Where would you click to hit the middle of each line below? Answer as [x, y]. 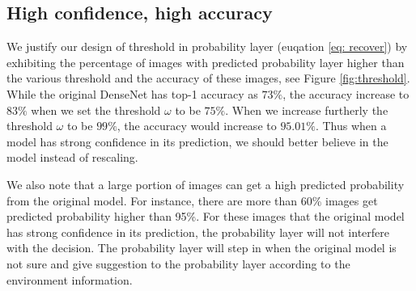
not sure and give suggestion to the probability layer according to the [178, 263]
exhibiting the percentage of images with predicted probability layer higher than [206, 62]
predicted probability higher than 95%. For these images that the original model [206, 216]
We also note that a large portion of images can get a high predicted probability [206, 184]
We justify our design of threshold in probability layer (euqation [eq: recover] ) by [207, 46]
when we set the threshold [96, 110]
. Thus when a [351, 126]
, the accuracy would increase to [197, 126]
